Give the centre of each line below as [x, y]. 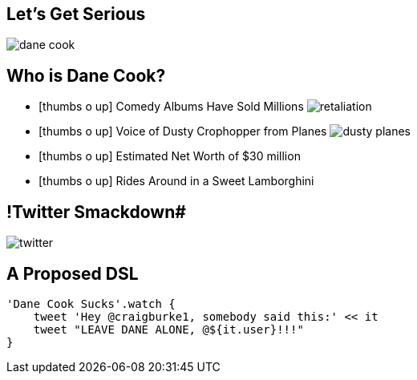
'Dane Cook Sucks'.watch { [91, 303]
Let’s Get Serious [76, 14]
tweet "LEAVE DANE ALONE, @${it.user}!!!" [168, 329]
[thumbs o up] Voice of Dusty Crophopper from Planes [183, 131]
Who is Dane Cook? [86, 75]
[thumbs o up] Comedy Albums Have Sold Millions [171, 107]
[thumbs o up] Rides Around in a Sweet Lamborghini [176, 181]
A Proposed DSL [73, 273]
